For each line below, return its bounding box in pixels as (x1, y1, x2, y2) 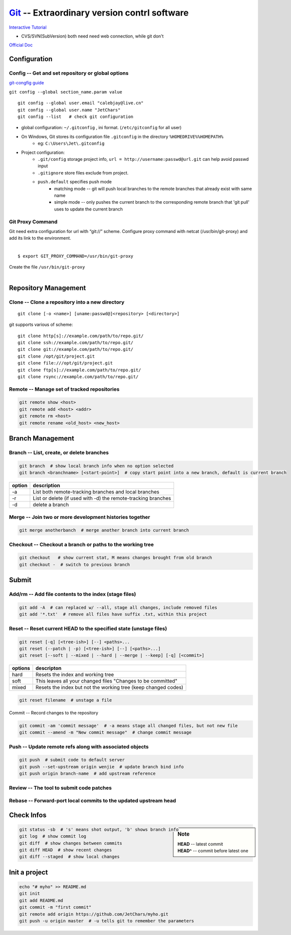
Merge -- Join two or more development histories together (9, 514, 151, 520)
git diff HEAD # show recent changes (19, 847, 112, 853)
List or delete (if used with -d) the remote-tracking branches (33, 495, 172, 502)
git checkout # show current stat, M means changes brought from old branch (19, 555, 212, 560)
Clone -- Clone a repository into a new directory (9, 299, 124, 305)
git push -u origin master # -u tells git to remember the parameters (19, 918, 194, 924)
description (33, 482, 60, 489)
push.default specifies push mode (38, 179, 112, 185)
